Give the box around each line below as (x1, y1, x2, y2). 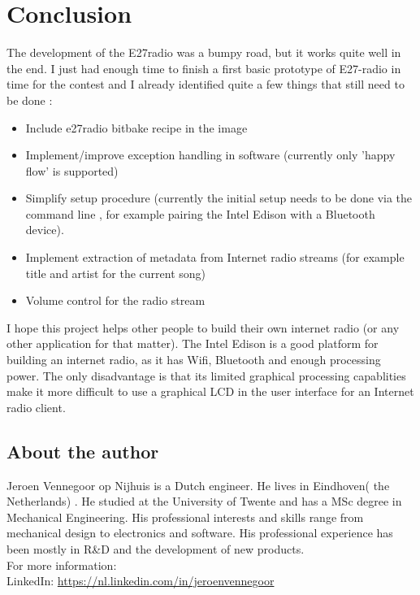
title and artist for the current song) (25, 264, 206, 281)
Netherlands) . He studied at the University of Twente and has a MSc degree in (6, 493, 402, 510)
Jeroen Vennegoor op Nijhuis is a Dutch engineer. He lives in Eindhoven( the (6, 476, 390, 493)
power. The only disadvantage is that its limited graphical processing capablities (6, 367, 406, 384)
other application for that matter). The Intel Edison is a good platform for (6, 335, 379, 352)
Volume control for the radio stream (25, 292, 206, 309)
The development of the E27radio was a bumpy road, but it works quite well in (6, 44, 401, 61)
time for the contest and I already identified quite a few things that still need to (6, 76, 405, 93)
